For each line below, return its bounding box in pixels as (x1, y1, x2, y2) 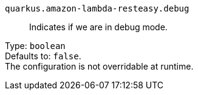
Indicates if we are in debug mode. (29, 22, 168, 32)
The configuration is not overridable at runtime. (5, 61, 194, 71)
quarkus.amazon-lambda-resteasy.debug (5, 4, 189, 13)
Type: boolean (5, 41, 66, 51)
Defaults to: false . (5, 51, 81, 61)
